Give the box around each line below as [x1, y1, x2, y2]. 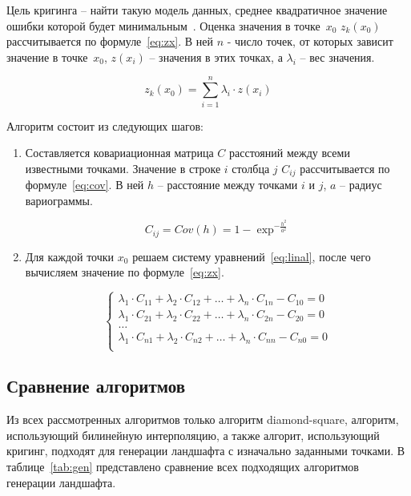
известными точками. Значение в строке [25, 159, 221, 176]
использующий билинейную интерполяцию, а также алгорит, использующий [6, 426, 380, 443]
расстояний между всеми [229, 144, 350, 161]
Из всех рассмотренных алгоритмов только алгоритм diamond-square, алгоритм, [6, 411, 399, 428]
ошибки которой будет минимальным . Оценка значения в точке [6, 17, 320, 34]
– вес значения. [300, 48, 375, 65]
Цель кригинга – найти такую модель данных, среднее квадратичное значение [6, 2, 388, 18]
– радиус [340, 176, 382, 193]
